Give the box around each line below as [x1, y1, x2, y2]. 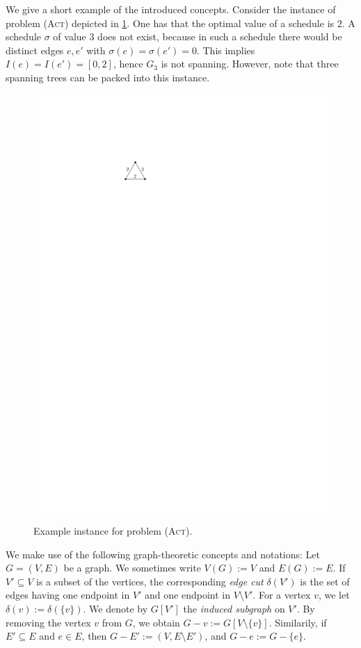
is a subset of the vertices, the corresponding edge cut [36, 574, 264, 588]
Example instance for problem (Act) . [33, 524, 193, 538]
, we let [318, 588, 350, 602]
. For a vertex [252, 588, 311, 602]
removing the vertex [6, 615, 91, 629]
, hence [113, 56, 143, 71]
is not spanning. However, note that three [161, 56, 339, 71]
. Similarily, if [268, 615, 327, 629]
